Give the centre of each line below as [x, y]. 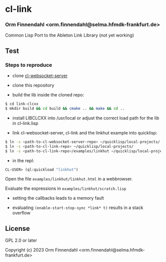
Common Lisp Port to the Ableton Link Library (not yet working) [70, 35]
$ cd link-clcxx [22, 104]
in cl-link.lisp [25, 123]
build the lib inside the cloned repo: [48, 95]
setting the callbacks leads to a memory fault [58, 198]
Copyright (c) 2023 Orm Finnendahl [41, 250]
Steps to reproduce [29, 65]
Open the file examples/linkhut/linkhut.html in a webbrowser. [69, 179]
